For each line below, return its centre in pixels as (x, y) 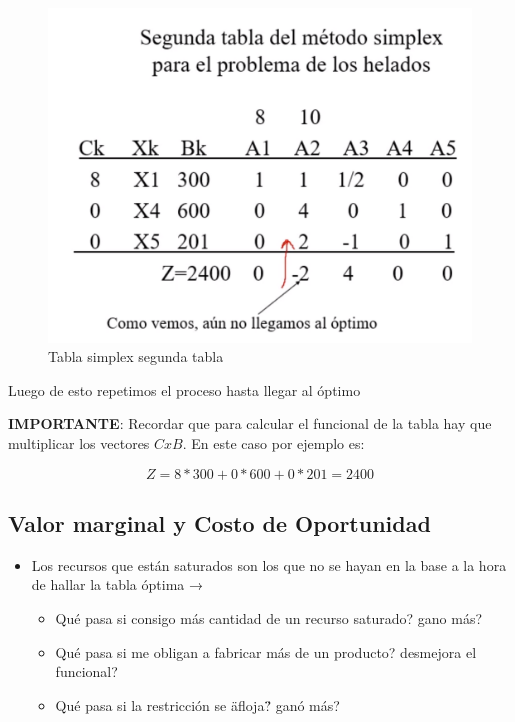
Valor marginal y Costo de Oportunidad (219, 522)
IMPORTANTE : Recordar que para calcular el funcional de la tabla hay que (250, 423)
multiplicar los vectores (79, 442)
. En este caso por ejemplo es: (273, 442)
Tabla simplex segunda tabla (136, 356)
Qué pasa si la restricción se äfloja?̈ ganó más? (197, 704)
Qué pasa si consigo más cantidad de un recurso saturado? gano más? (269, 617)
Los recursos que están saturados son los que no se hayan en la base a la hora (269, 564)
